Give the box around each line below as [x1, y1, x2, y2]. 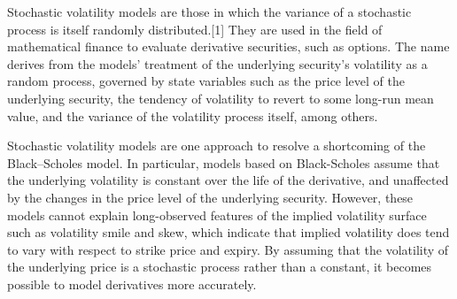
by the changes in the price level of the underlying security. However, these [7, 188, 414, 206]
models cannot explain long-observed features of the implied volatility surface [7, 205, 427, 224]
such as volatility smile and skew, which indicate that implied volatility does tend [7, 223, 450, 241]
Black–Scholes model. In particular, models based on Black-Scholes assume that [7, 153, 440, 172]
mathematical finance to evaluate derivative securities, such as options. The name [7, 37, 450, 56]
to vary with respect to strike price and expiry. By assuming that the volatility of [7, 240, 449, 258]
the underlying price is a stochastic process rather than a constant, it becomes [7, 257, 432, 276]
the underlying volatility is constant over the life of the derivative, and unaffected [7, 171, 449, 189]
